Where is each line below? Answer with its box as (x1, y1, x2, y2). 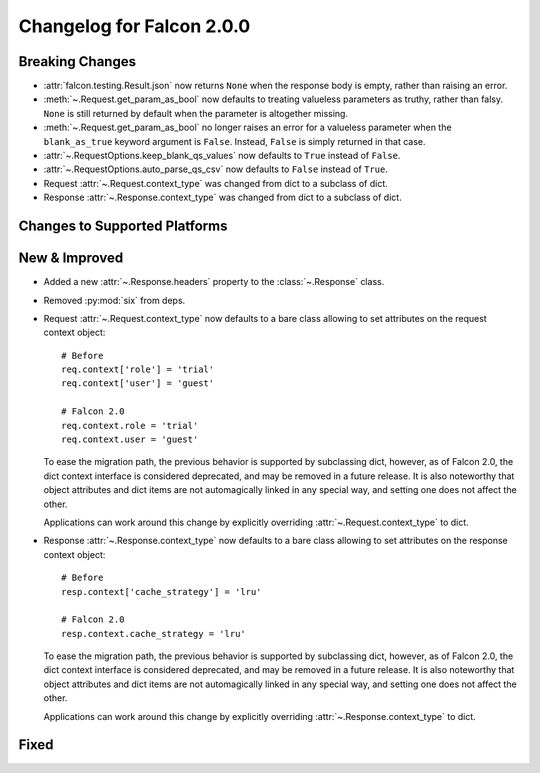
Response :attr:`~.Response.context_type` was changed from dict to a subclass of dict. (43, 191, 402, 204)
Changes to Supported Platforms (18, 218, 228, 234)
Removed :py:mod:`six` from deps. (43, 294, 186, 306)
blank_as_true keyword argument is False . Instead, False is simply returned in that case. (43, 135, 426, 147)
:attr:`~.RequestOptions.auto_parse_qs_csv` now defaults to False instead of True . (43, 163, 389, 175)
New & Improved (18, 250, 124, 267)
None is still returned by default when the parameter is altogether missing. (43, 107, 349, 119)
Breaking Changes (18, 53, 137, 70)
